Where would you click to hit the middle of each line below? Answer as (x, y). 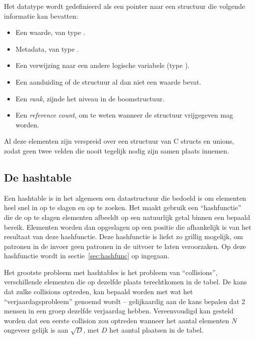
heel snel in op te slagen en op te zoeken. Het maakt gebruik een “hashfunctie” (123, 207)
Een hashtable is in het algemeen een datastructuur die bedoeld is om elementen (125, 198)
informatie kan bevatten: (41, 15)
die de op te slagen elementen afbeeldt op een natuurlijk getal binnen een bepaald (127, 217)
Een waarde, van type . (50, 32)
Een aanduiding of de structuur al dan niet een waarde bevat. (108, 81)
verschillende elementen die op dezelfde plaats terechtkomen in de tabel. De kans (126, 282)
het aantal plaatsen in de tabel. (156, 330)
